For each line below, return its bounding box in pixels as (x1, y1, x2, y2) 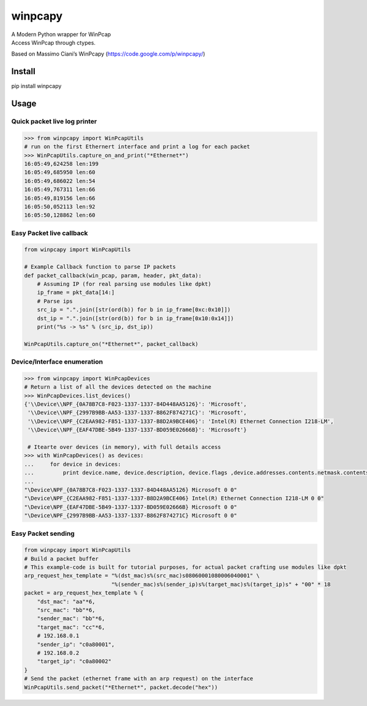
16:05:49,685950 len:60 (24, 169, 96, 176)
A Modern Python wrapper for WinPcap (11, 31, 111, 38)
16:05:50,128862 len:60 (24, 212, 96, 219)
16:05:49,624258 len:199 (24, 160, 99, 167)
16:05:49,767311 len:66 (24, 186, 96, 193)
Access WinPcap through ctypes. (11, 39, 96, 46)
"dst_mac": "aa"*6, (37, 598, 96, 605)
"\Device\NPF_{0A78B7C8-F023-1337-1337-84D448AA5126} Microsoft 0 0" (24, 486, 237, 493)
